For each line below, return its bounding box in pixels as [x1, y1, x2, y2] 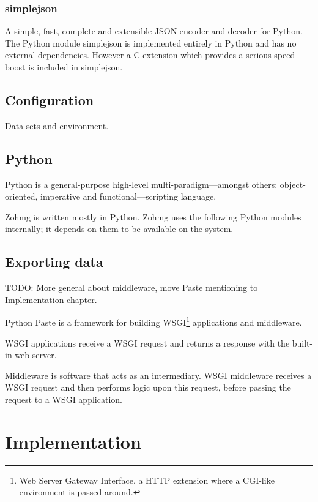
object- [279, 178, 306, 190]
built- [292, 336, 313, 349]
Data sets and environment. [5, 119, 109, 132]
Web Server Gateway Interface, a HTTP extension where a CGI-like [19, 473, 275, 486]
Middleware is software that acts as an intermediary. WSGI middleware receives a [5, 369, 312, 381]
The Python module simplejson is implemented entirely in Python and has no [5, 36, 297, 49]
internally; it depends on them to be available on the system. [5, 222, 234, 235]
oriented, [5, 190, 38, 203]
